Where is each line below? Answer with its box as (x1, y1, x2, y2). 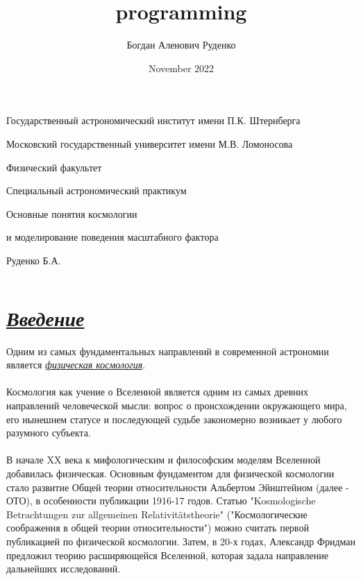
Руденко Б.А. (6, 253, 61, 267)
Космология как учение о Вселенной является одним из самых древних (6, 384, 308, 399)
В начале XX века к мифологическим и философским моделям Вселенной (6, 452, 321, 467)
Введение (6, 303, 85, 332)
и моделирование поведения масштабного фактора (6, 230, 219, 244)
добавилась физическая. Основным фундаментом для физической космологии (6, 466, 335, 480)
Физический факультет (6, 160, 102, 174)
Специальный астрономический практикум (6, 183, 187, 198)
